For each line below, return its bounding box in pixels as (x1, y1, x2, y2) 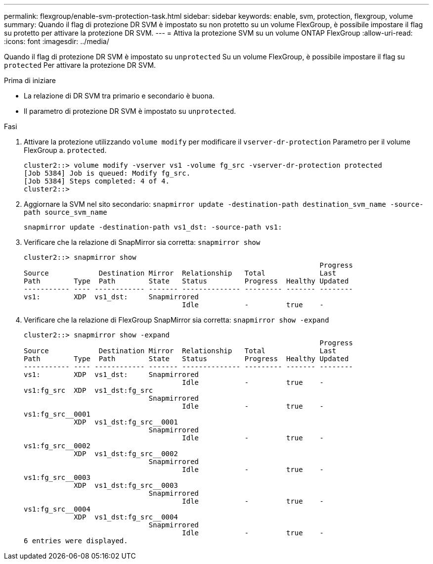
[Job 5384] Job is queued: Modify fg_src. (24, 169, 191, 177)
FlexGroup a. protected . (24, 146, 107, 154)
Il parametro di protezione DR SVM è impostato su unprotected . (24, 107, 236, 115)
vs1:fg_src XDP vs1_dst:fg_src (24, 386, 153, 394)
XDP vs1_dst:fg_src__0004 (74, 513, 178, 521)
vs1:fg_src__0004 (24, 505, 90, 513)
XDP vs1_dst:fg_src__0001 (74, 418, 178, 426)
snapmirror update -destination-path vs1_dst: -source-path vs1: (24, 223, 282, 231)
